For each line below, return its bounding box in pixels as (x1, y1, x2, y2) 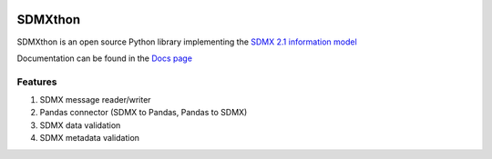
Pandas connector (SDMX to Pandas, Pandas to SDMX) (39, 107, 248, 118)
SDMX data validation (39, 119, 121, 131)
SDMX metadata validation (39, 133, 140, 144)
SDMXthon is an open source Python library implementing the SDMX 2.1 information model (16, 36, 357, 47)
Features (16, 75, 57, 88)
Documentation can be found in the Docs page (16, 53, 193, 64)
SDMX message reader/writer (39, 94, 151, 105)
